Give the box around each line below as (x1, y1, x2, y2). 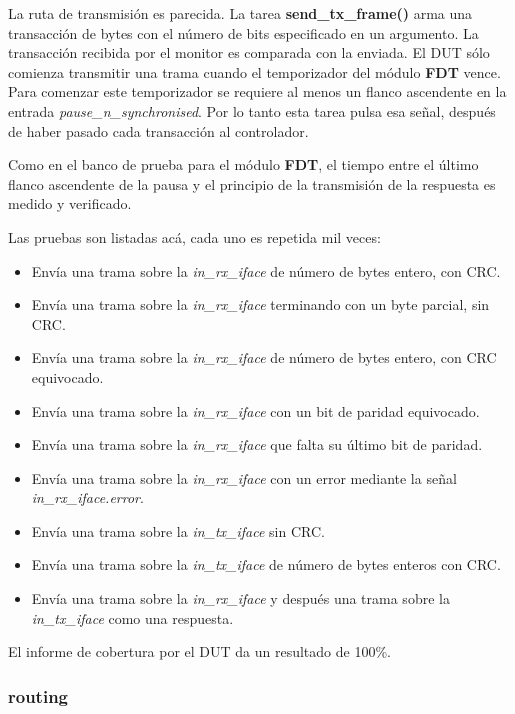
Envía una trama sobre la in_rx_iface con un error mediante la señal (31, 467, 457, 488)
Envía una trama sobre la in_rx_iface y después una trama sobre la (31, 588, 450, 609)
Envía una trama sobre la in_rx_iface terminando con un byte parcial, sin (31, 294, 490, 315)
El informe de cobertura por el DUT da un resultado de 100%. (8, 641, 391, 662)
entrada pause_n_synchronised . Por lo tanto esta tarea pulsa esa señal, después (8, 100, 496, 121)
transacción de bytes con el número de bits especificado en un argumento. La (8, 22, 479, 43)
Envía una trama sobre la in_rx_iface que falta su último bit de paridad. (31, 434, 483, 455)
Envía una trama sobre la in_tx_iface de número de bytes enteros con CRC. (31, 554, 501, 575)
